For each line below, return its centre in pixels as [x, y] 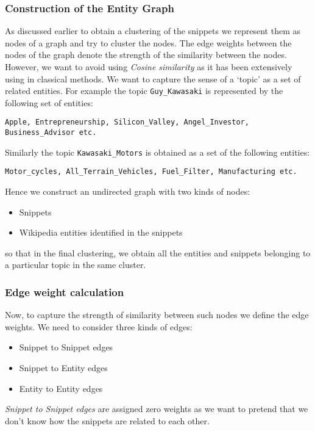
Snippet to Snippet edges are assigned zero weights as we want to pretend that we [157, 409]
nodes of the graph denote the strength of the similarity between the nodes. [146, 55]
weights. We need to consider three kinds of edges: [99, 326]
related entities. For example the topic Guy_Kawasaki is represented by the [144, 91]
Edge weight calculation [65, 292]
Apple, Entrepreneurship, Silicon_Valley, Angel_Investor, [127, 122]
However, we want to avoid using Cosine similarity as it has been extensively [149, 67]
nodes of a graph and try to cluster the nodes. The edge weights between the [148, 42]
